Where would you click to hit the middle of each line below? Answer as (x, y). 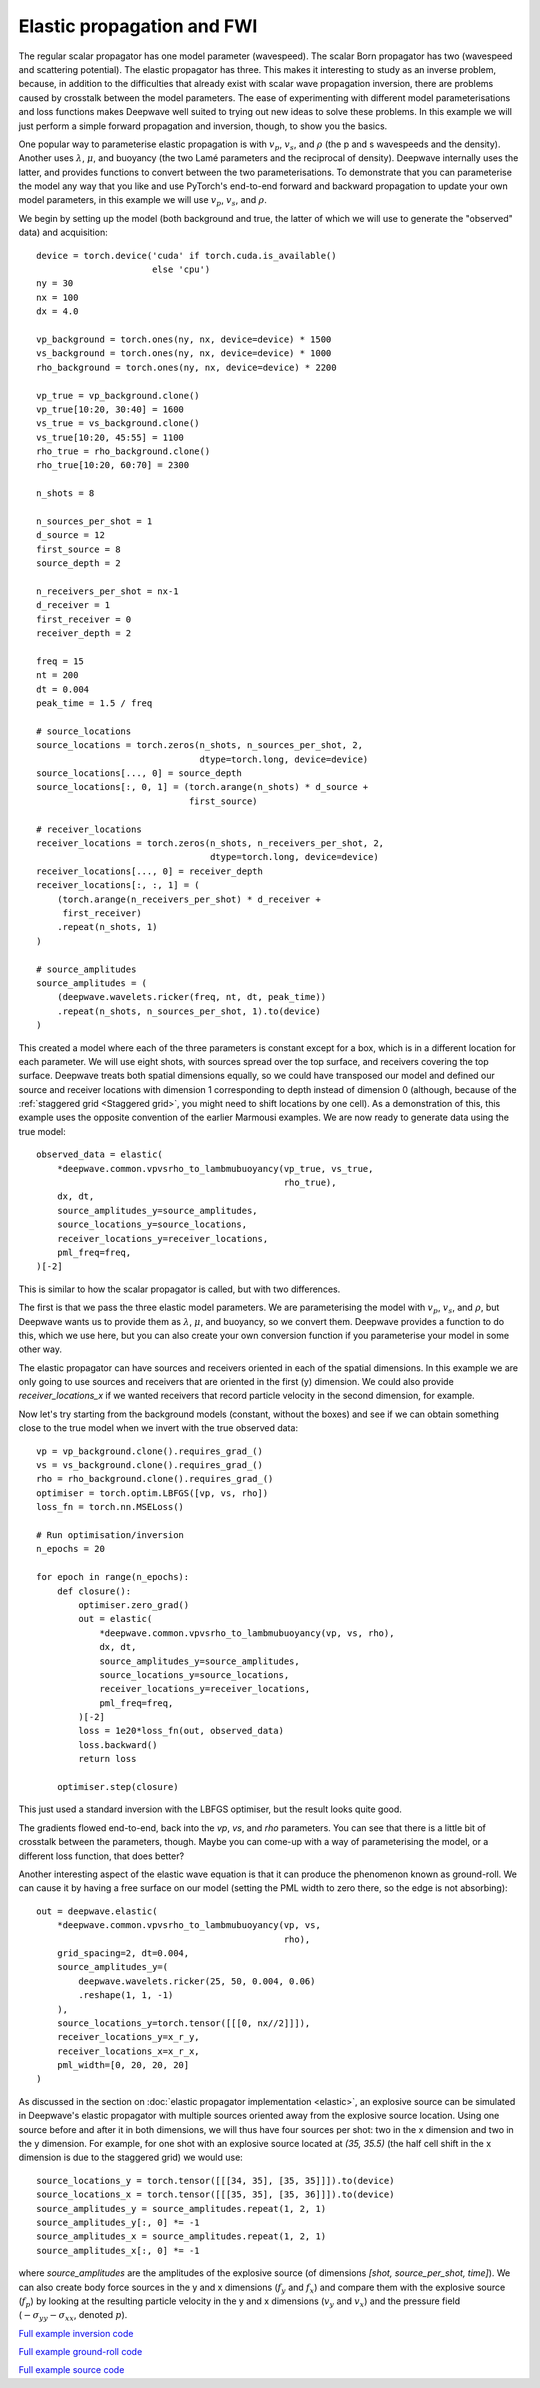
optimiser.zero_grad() (134, 1604)
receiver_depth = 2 (84, 633)
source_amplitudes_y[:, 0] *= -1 (118, 2222)
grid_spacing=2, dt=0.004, (123, 1953)
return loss (107, 1759)
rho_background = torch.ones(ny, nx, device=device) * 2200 (186, 367)
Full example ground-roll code (80, 2352)
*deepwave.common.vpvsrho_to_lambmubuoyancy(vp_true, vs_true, (215, 1168)
